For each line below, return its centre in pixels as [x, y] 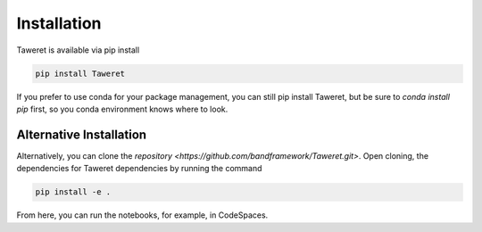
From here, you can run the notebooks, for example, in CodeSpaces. [142, 215]
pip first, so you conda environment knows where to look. [122, 109]
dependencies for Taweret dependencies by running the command [139, 169]
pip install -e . [73, 192]
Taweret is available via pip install [78, 50]
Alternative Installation [82, 134]
